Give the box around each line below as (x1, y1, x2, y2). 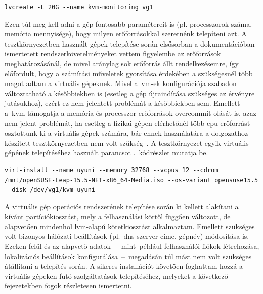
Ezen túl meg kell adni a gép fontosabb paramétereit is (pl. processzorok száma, (5, 18, 252, 29)
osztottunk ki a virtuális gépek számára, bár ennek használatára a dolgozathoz (5, 128, 248, 138)
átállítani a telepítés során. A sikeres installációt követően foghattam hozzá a (5, 261, 243, 271)
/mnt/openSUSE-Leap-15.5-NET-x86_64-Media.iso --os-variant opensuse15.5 (5, 176, 258, 184)
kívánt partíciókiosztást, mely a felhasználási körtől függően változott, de (5, 211, 231, 222)
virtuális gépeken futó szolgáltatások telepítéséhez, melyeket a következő (5, 270, 228, 281)
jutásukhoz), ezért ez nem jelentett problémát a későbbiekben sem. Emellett (5, 98, 240, 108)
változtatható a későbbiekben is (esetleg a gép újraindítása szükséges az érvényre (5, 88, 255, 98)
